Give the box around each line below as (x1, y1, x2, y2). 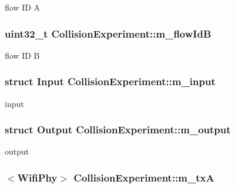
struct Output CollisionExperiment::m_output (5, 122, 231, 137)
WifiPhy (17, 170, 58, 184)
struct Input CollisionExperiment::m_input (5, 74, 216, 89)
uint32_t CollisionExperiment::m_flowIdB (5, 26, 211, 41)
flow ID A (5, 1, 41, 13)
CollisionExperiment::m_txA (73, 170, 214, 184)
